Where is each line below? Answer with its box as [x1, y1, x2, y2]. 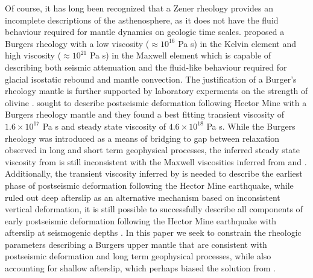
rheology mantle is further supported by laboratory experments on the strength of [5, 84, 308, 97]
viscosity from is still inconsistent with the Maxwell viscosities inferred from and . [5, 155, 307, 168]
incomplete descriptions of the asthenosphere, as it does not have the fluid [5, 13, 279, 26]
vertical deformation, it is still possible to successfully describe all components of [5, 203, 303, 215]
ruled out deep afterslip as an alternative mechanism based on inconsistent [5, 191, 280, 203]
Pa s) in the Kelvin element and [178, 37, 297, 49]
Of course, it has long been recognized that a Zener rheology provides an [5, 2, 273, 14]
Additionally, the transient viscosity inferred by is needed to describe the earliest [5, 167, 303, 180]
